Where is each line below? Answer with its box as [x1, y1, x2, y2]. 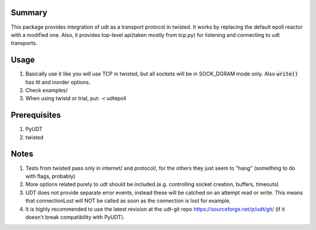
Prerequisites [11, 110, 61, 120]
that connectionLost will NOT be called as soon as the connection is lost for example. [25, 197, 231, 204]
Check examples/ [25, 87, 68, 94]
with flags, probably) [25, 173, 75, 180]
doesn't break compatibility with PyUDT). [25, 214, 125, 221]
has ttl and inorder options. [25, 78, 91, 85]
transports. [11, 40, 37, 47]
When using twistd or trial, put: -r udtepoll [25, 95, 126, 102]
